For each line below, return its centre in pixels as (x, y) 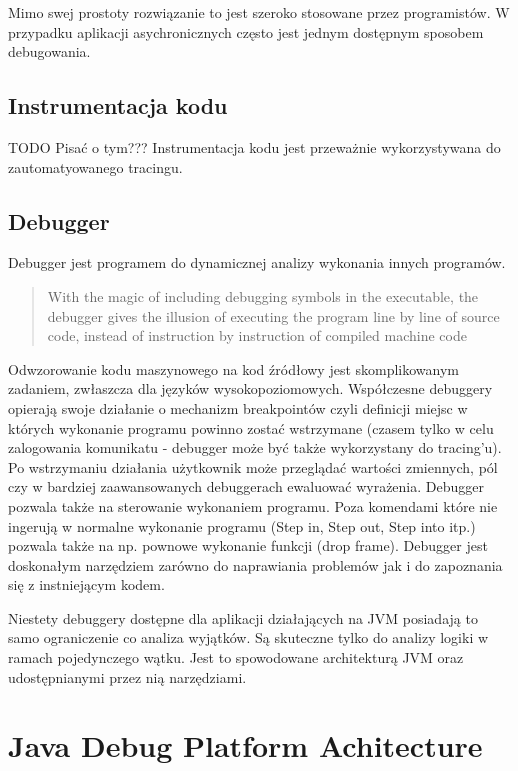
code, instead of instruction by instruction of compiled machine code (257, 335)
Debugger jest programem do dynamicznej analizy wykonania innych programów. (257, 262)
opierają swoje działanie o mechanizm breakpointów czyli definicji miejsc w (238, 407)
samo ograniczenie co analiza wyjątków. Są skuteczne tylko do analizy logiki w (248, 637)
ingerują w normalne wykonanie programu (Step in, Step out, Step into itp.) (242, 525)
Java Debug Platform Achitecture (245, 745)
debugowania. (49, 51)
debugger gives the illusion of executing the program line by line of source (273, 315)
